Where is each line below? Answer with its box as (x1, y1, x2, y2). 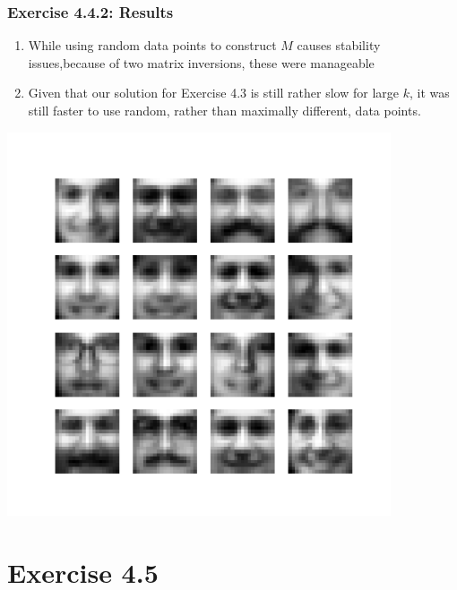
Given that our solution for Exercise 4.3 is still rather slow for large (28, 83, 399, 102)
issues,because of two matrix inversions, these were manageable (28, 53, 375, 72)
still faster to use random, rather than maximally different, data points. (28, 101, 421, 119)
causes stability (297, 36, 381, 55)
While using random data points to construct (28, 36, 277, 55)
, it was (409, 83, 450, 102)
